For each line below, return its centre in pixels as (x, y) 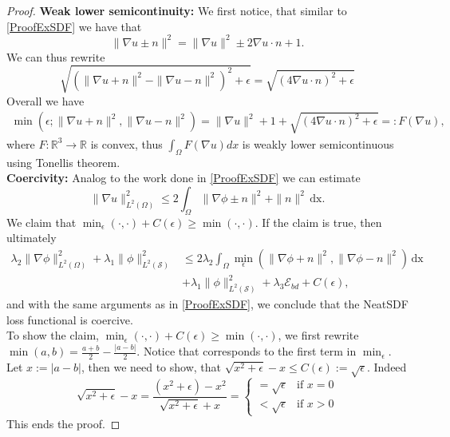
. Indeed (387, 367)
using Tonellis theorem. (63, 162)
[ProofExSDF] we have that (74, 26)
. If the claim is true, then (318, 222)
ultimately (32, 238)
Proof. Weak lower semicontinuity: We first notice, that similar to (177, 10)
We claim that (41, 222)
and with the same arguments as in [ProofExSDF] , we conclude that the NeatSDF (207, 304)
